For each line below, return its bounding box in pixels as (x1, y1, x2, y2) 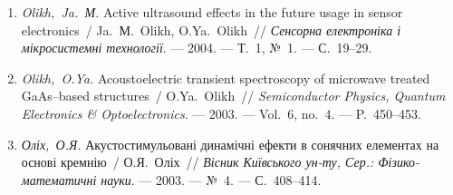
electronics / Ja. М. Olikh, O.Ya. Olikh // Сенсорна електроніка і (21, 20, 401, 39)
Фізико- (378, 152, 419, 171)
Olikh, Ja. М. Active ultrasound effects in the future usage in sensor (21, 3, 403, 21)
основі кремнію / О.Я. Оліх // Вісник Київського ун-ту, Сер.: (21, 152, 374, 171)
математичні (21, 170, 97, 189)
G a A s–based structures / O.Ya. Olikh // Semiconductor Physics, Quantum (21, 86, 446, 105)
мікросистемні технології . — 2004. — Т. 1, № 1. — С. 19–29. (21, 38, 372, 57)
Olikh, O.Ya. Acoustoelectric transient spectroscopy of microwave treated (21, 68, 430, 87)
